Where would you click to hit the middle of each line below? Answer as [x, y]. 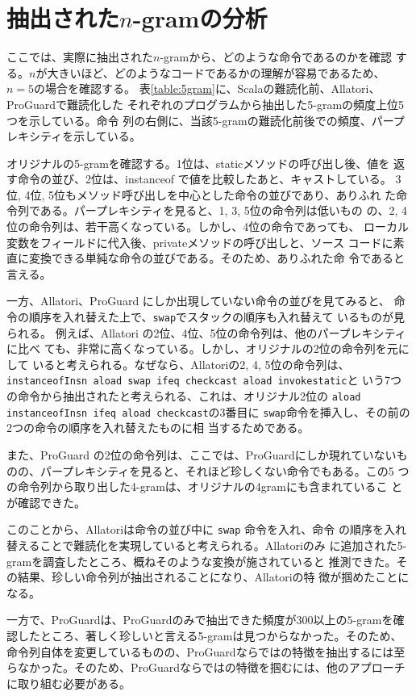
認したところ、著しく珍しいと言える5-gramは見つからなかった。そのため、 [204, 636]
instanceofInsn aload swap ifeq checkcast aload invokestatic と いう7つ [204, 380]
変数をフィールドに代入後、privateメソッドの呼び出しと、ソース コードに [200, 242]
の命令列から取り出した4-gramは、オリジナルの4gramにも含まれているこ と [205, 486]
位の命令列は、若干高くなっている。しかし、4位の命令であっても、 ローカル [208, 226]
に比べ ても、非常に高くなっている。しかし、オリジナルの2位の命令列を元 [202, 348]
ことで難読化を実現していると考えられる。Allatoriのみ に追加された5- [223, 545]
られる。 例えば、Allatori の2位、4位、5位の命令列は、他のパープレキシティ [206, 332]
